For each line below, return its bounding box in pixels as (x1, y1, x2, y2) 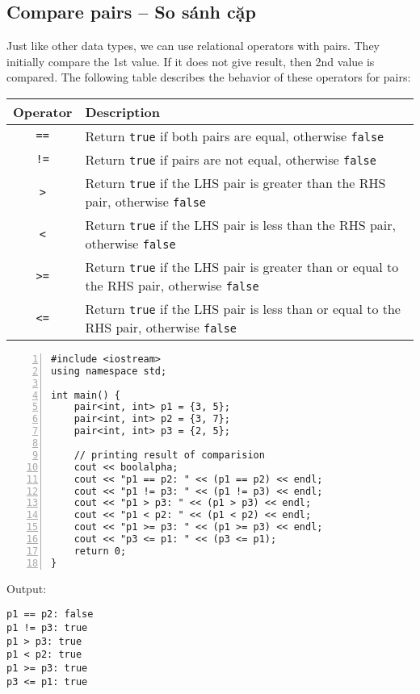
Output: (6, 579, 47, 596)
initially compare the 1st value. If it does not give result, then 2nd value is (6, 52, 375, 69)
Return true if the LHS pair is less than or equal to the (85, 299, 401, 318)
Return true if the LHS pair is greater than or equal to (85, 257, 399, 276)
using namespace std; (51, 365, 167, 377)
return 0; (73, 545, 127, 557)
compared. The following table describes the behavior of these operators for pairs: (6, 69, 411, 86)
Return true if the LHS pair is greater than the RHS (85, 173, 386, 192)
